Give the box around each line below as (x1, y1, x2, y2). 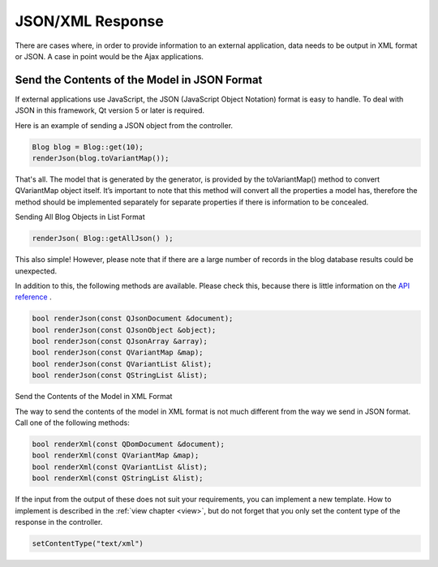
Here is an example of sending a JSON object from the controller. (15, 120, 234, 130)
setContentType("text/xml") (32, 539, 144, 548)
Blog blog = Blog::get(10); (32, 142, 144, 152)
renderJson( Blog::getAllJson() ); (32, 234, 174, 243)
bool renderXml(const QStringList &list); (32, 474, 204, 483)
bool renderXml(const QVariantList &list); (32, 462, 208, 471)
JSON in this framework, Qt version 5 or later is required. (15, 105, 205, 115)
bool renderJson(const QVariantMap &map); (32, 348, 204, 357)
